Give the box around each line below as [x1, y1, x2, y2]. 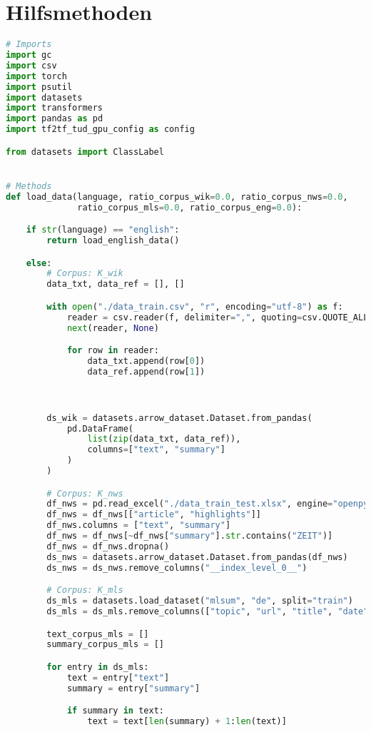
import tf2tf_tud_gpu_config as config [6, 124, 195, 135]
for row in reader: [66, 345, 159, 356]
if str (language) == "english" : [26, 225, 180, 235]
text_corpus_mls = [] [46, 629, 149, 639]
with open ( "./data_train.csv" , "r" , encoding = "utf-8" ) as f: [46, 301, 343, 312]
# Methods [6, 181, 52, 191]
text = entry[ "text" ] [66, 672, 170, 683]
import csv [6, 60, 57, 71]
